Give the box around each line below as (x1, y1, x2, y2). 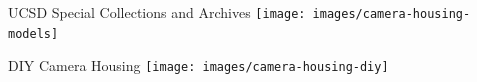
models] (8, 26, 59, 41)
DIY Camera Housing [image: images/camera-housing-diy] (8, 55, 389, 76)
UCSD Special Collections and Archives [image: (8, 2, 306, 22)
